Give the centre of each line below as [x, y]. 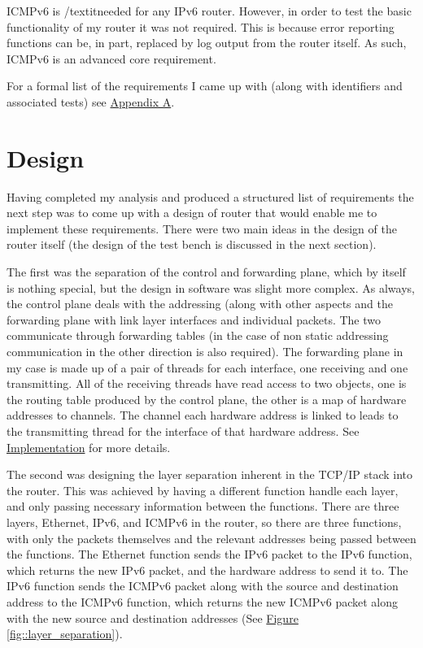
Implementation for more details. [89, 447]
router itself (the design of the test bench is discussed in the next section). [192, 244]
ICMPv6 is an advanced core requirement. [111, 58]
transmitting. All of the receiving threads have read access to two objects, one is [207, 383]
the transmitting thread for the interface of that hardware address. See [183, 431]
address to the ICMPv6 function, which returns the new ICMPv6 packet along [203, 601]
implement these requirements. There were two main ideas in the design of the [202, 228]
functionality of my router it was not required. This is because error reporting [201, 26]
